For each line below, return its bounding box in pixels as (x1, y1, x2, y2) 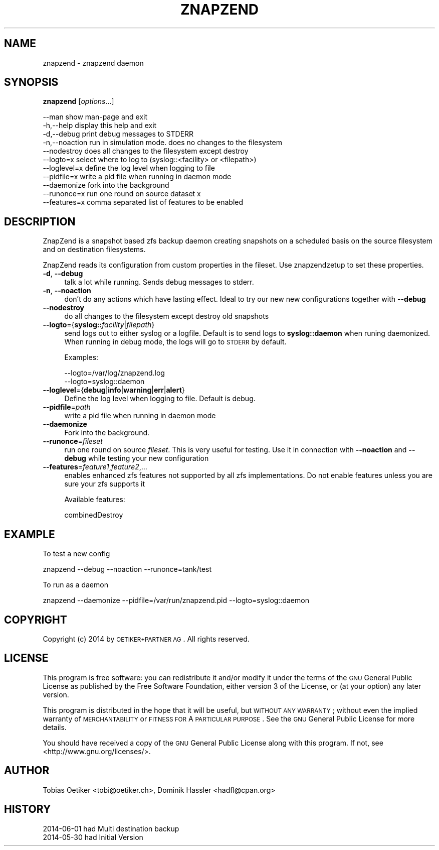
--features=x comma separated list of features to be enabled (43, 198, 244, 207)
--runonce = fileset (43, 437, 103, 446)
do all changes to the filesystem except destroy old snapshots (64, 312, 269, 321)
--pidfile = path (43, 403, 91, 412)
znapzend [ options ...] (43, 97, 114, 106)
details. (43, 722, 67, 732)
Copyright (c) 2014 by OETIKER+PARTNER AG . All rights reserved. (43, 634, 250, 643)
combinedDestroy (64, 511, 123, 520)
